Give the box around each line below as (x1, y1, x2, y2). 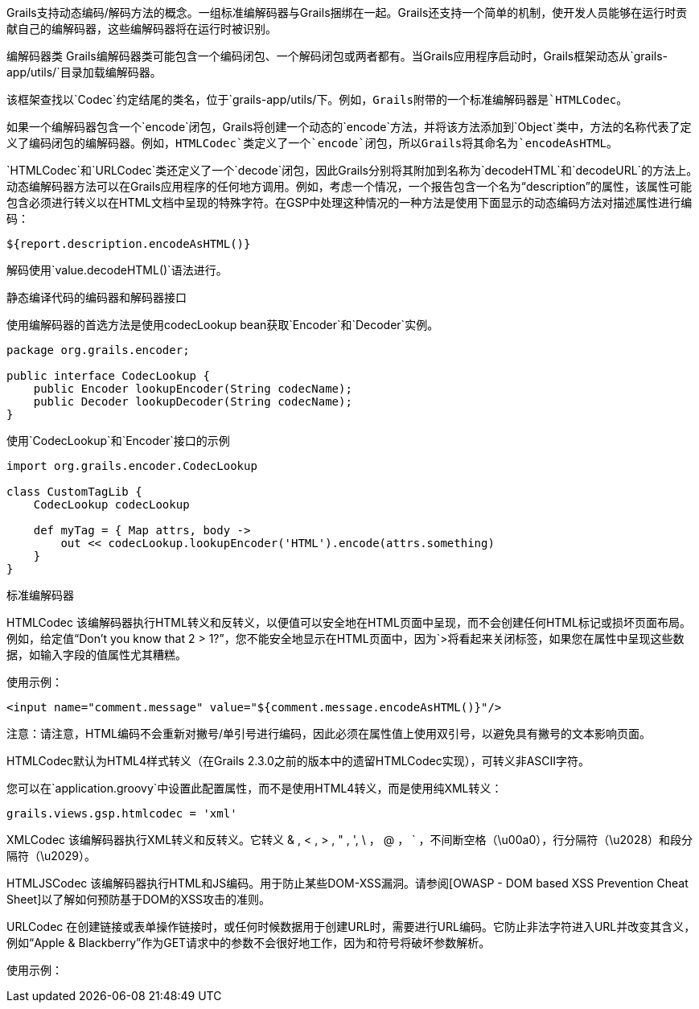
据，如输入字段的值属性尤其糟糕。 (6, 648, 187, 661)
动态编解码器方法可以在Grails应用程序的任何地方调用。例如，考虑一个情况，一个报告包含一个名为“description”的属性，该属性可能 (6, 179, 692, 193)
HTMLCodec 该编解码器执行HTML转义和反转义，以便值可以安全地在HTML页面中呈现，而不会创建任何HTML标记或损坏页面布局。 (6, 616, 691, 629)
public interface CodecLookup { (6, 369, 210, 382)
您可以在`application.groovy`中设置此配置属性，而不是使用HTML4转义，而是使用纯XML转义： (6, 781, 503, 795)
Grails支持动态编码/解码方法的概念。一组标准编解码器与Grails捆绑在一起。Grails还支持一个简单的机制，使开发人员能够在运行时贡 (6, 6, 688, 19)
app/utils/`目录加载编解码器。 (6, 65, 162, 79)
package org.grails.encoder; (6, 344, 190, 356)
